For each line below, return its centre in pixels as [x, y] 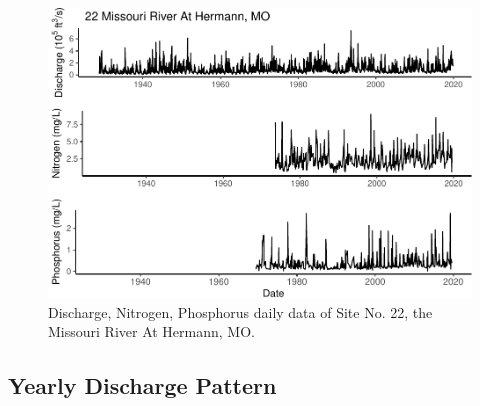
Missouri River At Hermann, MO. [151, 331]
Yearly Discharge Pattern [142, 385]
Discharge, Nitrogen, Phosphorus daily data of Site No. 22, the [240, 311]
